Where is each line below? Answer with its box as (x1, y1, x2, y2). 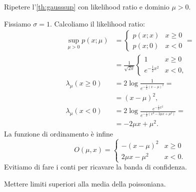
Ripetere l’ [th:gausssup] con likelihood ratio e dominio (4, 1, 169, 11)
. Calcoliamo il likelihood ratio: (49, 18, 145, 28)
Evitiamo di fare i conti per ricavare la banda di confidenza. (4, 161, 187, 172)
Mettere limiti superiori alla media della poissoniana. (4, 178, 166, 188)
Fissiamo (4, 18, 31, 28)
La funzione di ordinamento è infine (4, 128, 113, 139)
